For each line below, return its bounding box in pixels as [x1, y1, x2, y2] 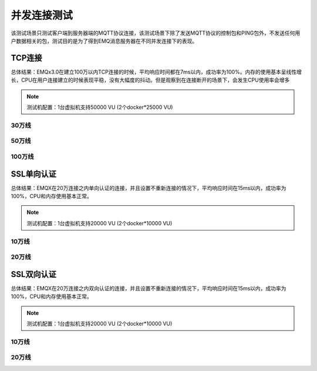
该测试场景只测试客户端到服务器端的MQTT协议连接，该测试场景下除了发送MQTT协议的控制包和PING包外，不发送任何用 [11, 29, 301, 36]
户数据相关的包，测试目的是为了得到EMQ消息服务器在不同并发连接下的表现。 [11, 37, 198, 44]
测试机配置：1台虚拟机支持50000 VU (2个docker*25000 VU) [26, 103, 173, 111]
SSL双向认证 [11, 269, 57, 279]
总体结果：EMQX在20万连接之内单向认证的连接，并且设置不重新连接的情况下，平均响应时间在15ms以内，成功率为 [11, 184, 286, 191]
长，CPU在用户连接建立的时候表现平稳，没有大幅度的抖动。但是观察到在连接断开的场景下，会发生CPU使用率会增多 [11, 76, 290, 83]
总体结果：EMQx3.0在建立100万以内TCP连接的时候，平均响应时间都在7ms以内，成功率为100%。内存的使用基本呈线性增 [11, 68, 302, 75]
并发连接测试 [11, 9, 73, 22]
